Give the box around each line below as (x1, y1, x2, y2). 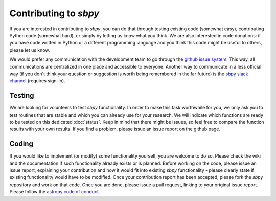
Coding (9, 140, 33, 148)
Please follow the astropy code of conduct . (9, 189, 100, 195)
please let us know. (9, 47, 50, 53)
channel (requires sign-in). (9, 78, 66, 84)
